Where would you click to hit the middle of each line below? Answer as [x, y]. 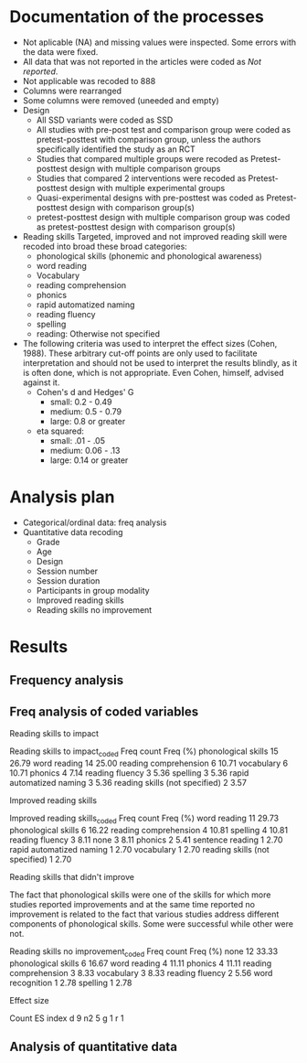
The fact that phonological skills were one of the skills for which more [140, 895]
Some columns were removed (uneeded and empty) [121, 100]
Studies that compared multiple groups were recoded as [143, 158]
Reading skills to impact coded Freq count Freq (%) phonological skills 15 [144, 752]
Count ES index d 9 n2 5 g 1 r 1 [67, 1018]
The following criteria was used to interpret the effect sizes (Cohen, [150, 343]
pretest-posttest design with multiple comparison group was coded [163, 217]
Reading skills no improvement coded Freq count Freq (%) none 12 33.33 [144, 952]
